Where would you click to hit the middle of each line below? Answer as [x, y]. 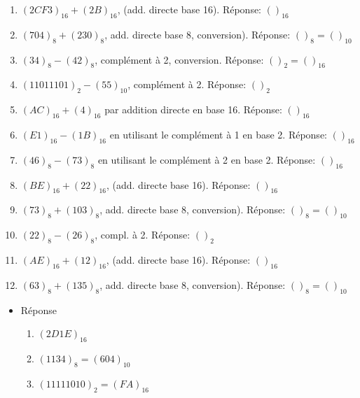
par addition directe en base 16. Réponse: [193, 109]
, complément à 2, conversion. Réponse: [179, 59]
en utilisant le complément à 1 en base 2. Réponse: [218, 134]
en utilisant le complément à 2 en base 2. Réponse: [207, 159]
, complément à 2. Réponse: [187, 84]
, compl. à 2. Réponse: [143, 235]
